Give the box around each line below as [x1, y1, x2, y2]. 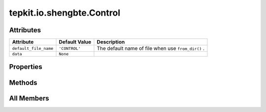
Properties [9, 63, 42, 71]
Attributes [9, 26, 41, 34]
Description [97, 39, 125, 45]
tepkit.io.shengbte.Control [9, 7, 121, 18]
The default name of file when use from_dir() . [97, 45, 204, 52]
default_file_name [12, 45, 54, 51]
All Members [9, 94, 49, 102]
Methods [9, 78, 37, 87]
